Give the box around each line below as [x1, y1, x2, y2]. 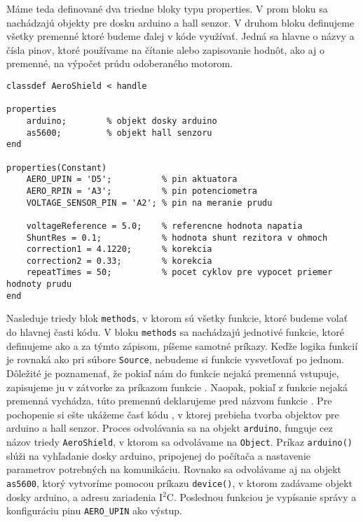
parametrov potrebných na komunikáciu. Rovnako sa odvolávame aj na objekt [6, 462, 341, 477]
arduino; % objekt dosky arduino [26, 115, 217, 126]
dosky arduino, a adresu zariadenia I [6, 489, 163, 504]
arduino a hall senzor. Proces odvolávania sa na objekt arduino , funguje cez [6, 421, 333, 435]
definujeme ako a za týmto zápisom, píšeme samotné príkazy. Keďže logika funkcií [6, 338, 358, 353]
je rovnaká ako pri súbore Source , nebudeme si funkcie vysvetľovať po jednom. [6, 352, 344, 367]
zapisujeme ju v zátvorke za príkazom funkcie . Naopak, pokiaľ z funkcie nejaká [6, 379, 348, 394]
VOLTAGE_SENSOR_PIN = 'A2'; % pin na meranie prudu [26, 197, 273, 208]
